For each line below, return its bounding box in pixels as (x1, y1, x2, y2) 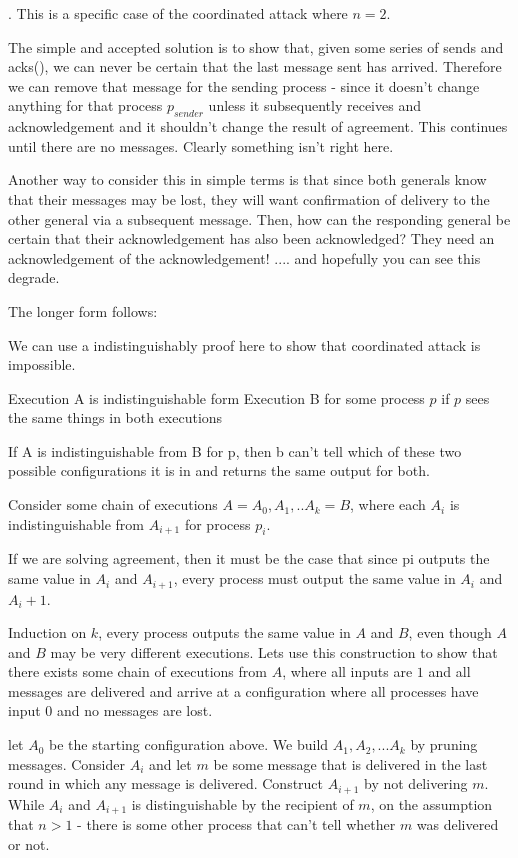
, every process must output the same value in (173, 568, 456, 589)
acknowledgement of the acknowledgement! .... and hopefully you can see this (8, 247, 481, 268)
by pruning (410, 734, 478, 755)
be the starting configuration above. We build (49, 734, 329, 755)
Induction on (8, 622, 87, 643)
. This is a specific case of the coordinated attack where (8, 3, 348, 23)
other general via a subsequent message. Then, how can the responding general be (8, 208, 511, 229)
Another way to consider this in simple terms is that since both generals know (8, 169, 487, 190)
